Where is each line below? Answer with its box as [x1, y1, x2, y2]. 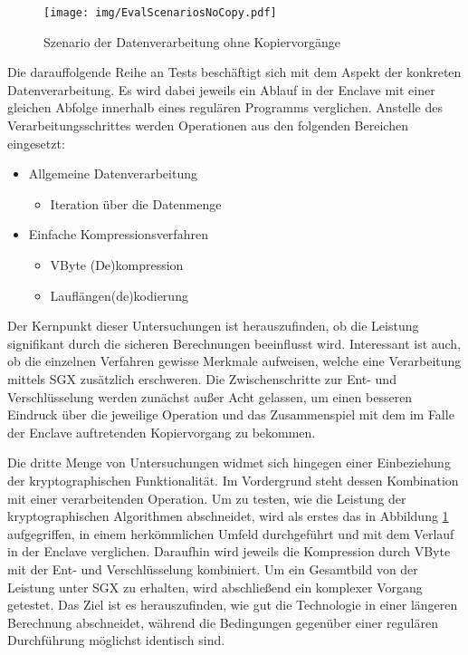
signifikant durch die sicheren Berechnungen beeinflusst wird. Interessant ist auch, [7, 333, 462, 352]
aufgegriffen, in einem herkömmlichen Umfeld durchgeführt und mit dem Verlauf [7, 524, 454, 543]
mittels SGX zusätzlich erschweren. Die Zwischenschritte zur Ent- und [7, 369, 396, 388]
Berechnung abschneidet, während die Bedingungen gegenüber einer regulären [7, 612, 438, 631]
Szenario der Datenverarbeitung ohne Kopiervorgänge [43, 32, 340, 51]
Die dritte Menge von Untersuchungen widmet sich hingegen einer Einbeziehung [7, 453, 451, 472]
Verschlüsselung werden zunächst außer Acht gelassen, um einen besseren [7, 387, 413, 406]
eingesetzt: [7, 133, 65, 152]
